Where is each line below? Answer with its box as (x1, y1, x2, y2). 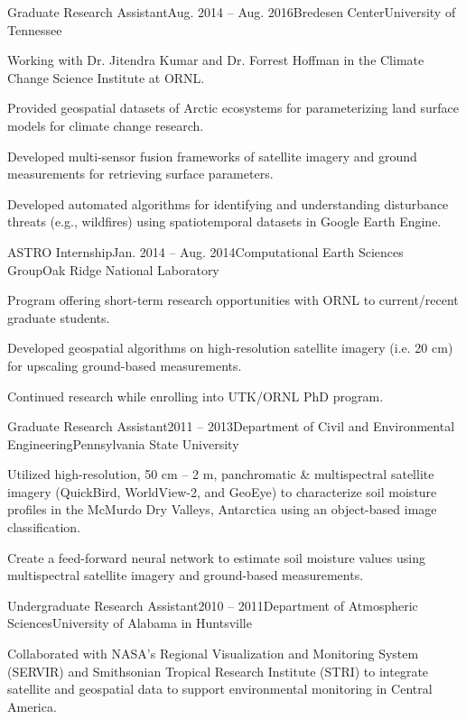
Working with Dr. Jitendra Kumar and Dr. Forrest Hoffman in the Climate (7, 51, 424, 69)
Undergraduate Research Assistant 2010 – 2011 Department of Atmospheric (7, 595, 418, 614)
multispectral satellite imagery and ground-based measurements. (7, 566, 364, 585)
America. (7, 696, 57, 715)
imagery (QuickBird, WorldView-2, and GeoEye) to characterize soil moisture (7, 482, 437, 501)
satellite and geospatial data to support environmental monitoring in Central (7, 679, 433, 698)
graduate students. (7, 308, 110, 327)
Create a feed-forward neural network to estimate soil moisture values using (7, 548, 425, 567)
